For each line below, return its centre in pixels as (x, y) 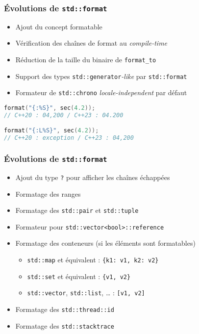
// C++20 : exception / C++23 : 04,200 (69, 138)
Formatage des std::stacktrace (65, 325)
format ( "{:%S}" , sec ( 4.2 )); (50, 108)
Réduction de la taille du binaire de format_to (86, 59)
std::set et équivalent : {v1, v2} (79, 276)
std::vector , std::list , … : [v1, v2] (86, 293)
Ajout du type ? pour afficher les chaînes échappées (93, 177)
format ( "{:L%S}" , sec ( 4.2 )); (51, 131)
